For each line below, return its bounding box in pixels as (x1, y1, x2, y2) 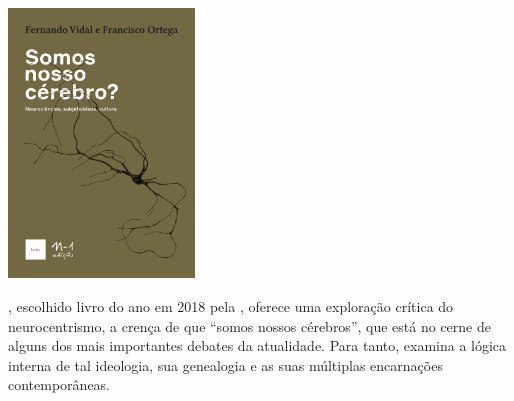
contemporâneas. (8, 374, 111, 395)
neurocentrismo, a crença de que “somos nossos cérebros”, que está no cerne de (8, 315, 491, 336)
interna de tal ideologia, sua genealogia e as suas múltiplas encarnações (8, 354, 443, 375)
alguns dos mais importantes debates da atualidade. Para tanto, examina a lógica (8, 335, 507, 356)
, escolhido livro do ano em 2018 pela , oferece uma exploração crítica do (8, 296, 454, 317)
